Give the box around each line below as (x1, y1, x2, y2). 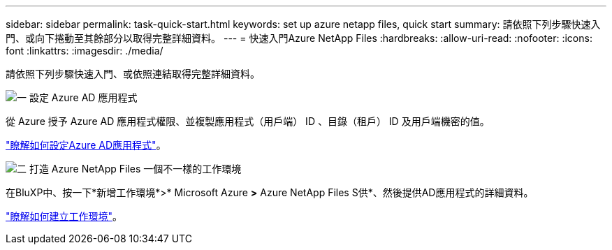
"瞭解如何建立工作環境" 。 (6, 210, 123, 222)
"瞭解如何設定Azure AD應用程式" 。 (6, 139, 166, 151)
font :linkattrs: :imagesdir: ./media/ (6, 45, 163, 57)
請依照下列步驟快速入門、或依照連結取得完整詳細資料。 (6, 68, 260, 80)
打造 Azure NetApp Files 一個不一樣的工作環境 (29, 163, 242, 175)
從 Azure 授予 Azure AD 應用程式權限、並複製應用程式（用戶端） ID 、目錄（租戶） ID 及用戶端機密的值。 (6, 115, 490, 127)
